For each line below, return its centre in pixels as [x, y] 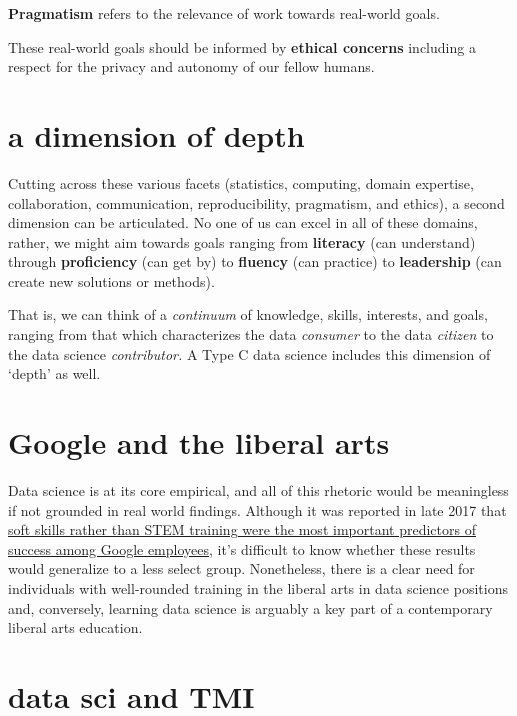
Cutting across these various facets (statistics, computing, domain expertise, [241, 182]
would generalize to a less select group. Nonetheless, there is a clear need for [241, 568]
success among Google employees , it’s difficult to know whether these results [242, 548]
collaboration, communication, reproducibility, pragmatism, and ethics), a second [256, 202]
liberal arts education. [75, 627]
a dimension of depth [156, 134]
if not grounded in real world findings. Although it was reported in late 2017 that [257, 509]
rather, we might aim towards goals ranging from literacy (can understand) [242, 241]
